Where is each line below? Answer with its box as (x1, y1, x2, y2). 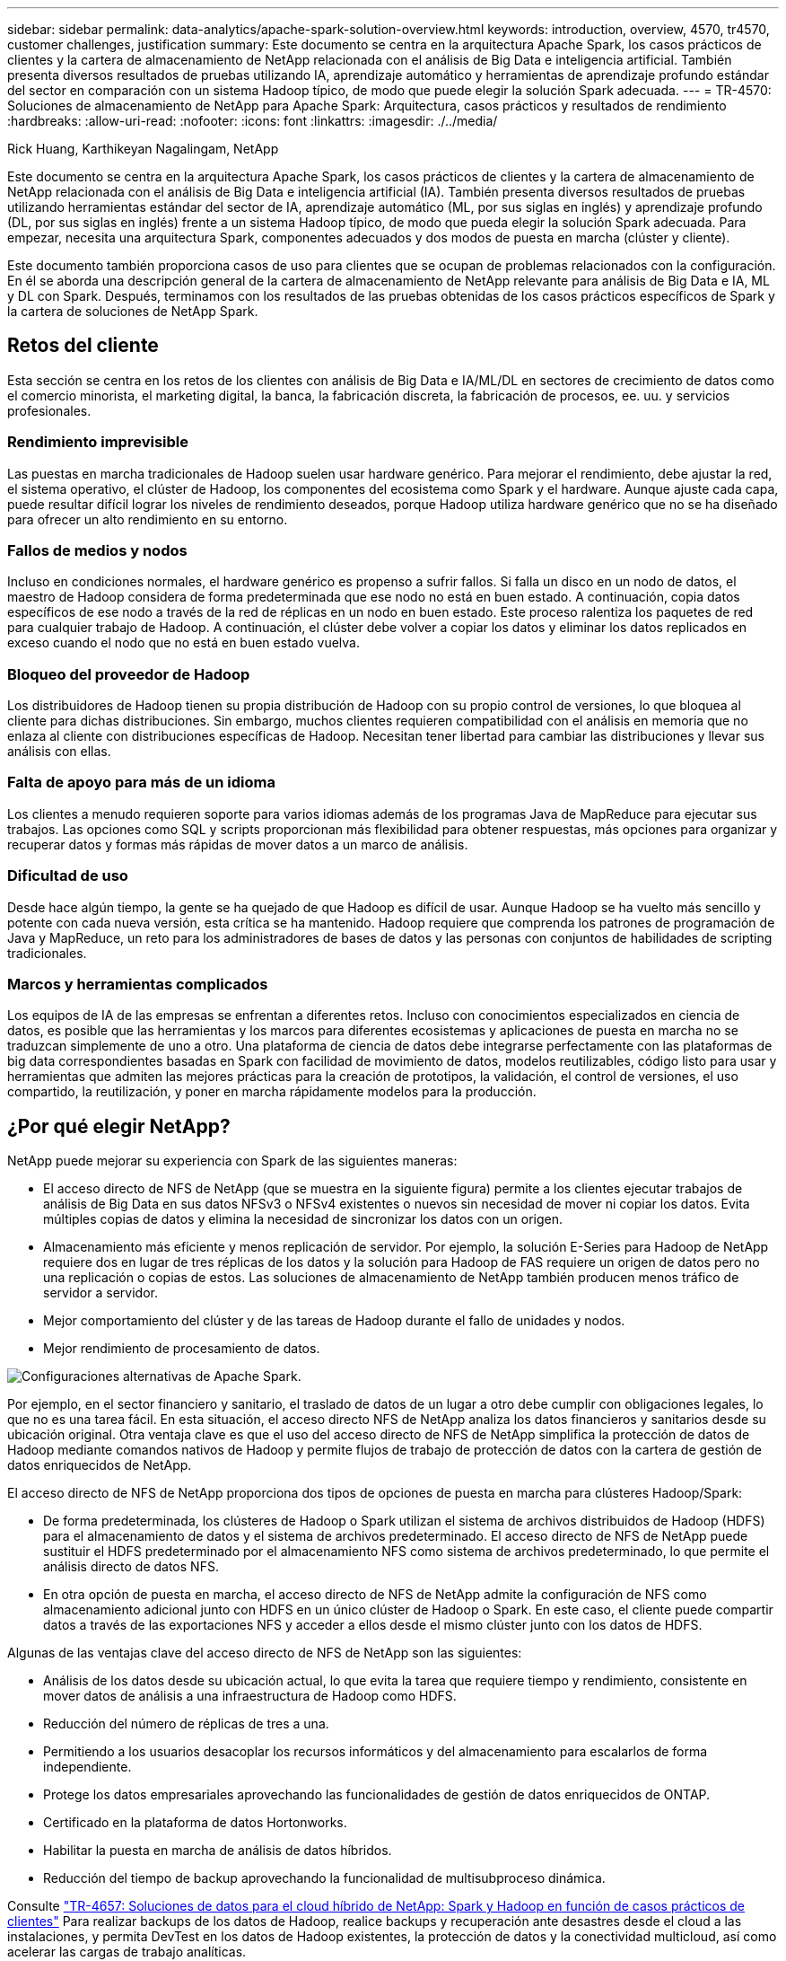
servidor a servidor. (43, 1285, 158, 1301)
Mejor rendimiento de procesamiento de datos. (43, 1341, 320, 1357)
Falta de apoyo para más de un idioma (7, 773, 275, 792)
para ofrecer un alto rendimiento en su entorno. (7, 511, 288, 527)
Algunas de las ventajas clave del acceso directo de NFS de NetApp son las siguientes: (7, 1645, 522, 1661)
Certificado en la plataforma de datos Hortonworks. (43, 1815, 347, 1831)
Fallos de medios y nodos (7, 541, 188, 559)
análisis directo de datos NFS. (43, 1559, 219, 1575)
